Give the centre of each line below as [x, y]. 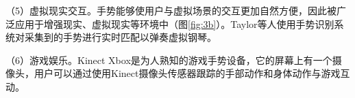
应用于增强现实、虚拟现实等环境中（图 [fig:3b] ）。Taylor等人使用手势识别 [174, 23]
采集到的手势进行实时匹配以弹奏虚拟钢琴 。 [120, 37]
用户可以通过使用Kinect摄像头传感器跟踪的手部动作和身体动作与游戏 [187, 73]
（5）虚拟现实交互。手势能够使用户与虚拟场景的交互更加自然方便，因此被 [171, 10]
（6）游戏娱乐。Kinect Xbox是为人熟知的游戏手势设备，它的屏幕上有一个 [169, 60]
